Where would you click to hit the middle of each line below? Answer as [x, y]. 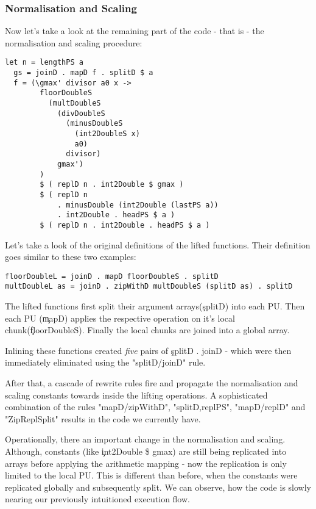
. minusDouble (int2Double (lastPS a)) [138, 205]
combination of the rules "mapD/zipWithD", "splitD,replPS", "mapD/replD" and [155, 407]
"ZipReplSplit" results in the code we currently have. [103, 418]
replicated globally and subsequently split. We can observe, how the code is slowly [158, 487]
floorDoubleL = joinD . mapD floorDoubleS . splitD [112, 276]
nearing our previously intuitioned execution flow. [97, 499]
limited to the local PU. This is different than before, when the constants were [151, 475]
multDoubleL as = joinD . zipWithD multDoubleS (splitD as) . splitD [149, 287]
